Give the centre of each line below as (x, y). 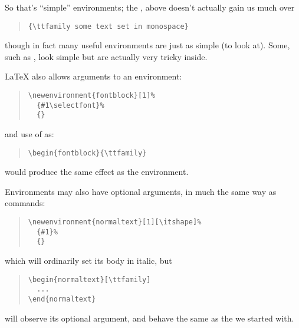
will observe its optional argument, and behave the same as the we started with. (149, 318)
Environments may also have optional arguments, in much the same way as (141, 191)
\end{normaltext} (62, 299)
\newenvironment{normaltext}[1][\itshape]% (115, 222)
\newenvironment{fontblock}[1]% (91, 96)
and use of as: (29, 134)
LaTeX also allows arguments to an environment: (93, 76)
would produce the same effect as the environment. (97, 172)
